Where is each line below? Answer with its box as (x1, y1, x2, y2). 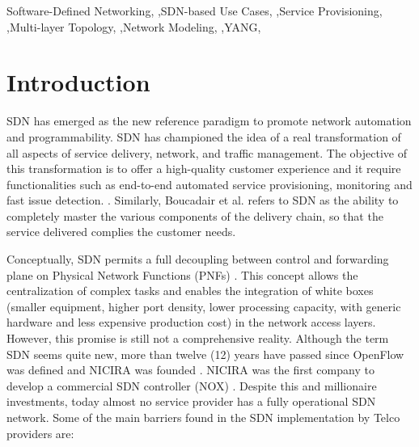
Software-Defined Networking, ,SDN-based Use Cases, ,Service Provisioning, (6, 2, 383, 19)
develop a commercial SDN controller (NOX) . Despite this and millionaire (6, 377, 377, 394)
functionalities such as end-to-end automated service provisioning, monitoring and (6, 175, 413, 192)
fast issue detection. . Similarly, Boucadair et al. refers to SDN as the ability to (6, 192, 399, 209)
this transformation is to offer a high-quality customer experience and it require (6, 160, 401, 177)
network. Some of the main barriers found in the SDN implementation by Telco (6, 409, 400, 425)
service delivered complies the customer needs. (6, 223, 236, 240)
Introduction (6, 65, 150, 99)
